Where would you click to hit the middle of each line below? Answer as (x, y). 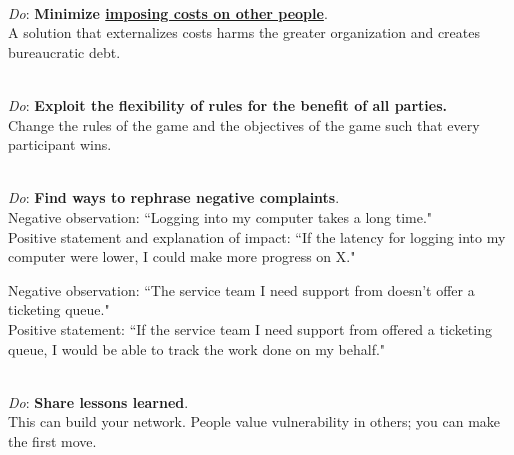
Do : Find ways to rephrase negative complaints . (174, 197)
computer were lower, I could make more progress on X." (182, 256)
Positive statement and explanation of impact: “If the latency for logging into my (257, 236)
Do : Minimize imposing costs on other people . (168, 12)
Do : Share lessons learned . (98, 401)
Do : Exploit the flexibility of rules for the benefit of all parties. (227, 104)
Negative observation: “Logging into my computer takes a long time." (220, 216)
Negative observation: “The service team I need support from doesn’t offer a (241, 289)
